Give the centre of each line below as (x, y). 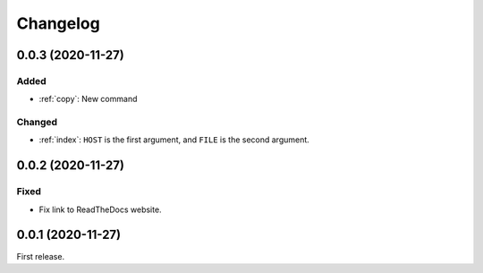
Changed (37, 123)
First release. (41, 256)
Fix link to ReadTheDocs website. (100, 209)
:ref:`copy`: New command (88, 99)
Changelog (58, 23)
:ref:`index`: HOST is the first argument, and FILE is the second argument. (174, 140)
